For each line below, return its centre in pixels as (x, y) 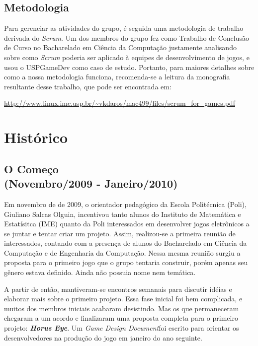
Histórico (36, 137)
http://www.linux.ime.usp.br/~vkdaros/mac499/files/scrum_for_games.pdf (120, 103)
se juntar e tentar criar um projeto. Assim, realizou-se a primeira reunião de (120, 233)
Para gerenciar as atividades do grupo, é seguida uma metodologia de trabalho (124, 28)
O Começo (31, 169)
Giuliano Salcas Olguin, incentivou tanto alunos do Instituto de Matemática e (123, 214)
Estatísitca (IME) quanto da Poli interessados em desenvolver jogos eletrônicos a (127, 224)
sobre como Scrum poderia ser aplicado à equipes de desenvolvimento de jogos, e (127, 57)
